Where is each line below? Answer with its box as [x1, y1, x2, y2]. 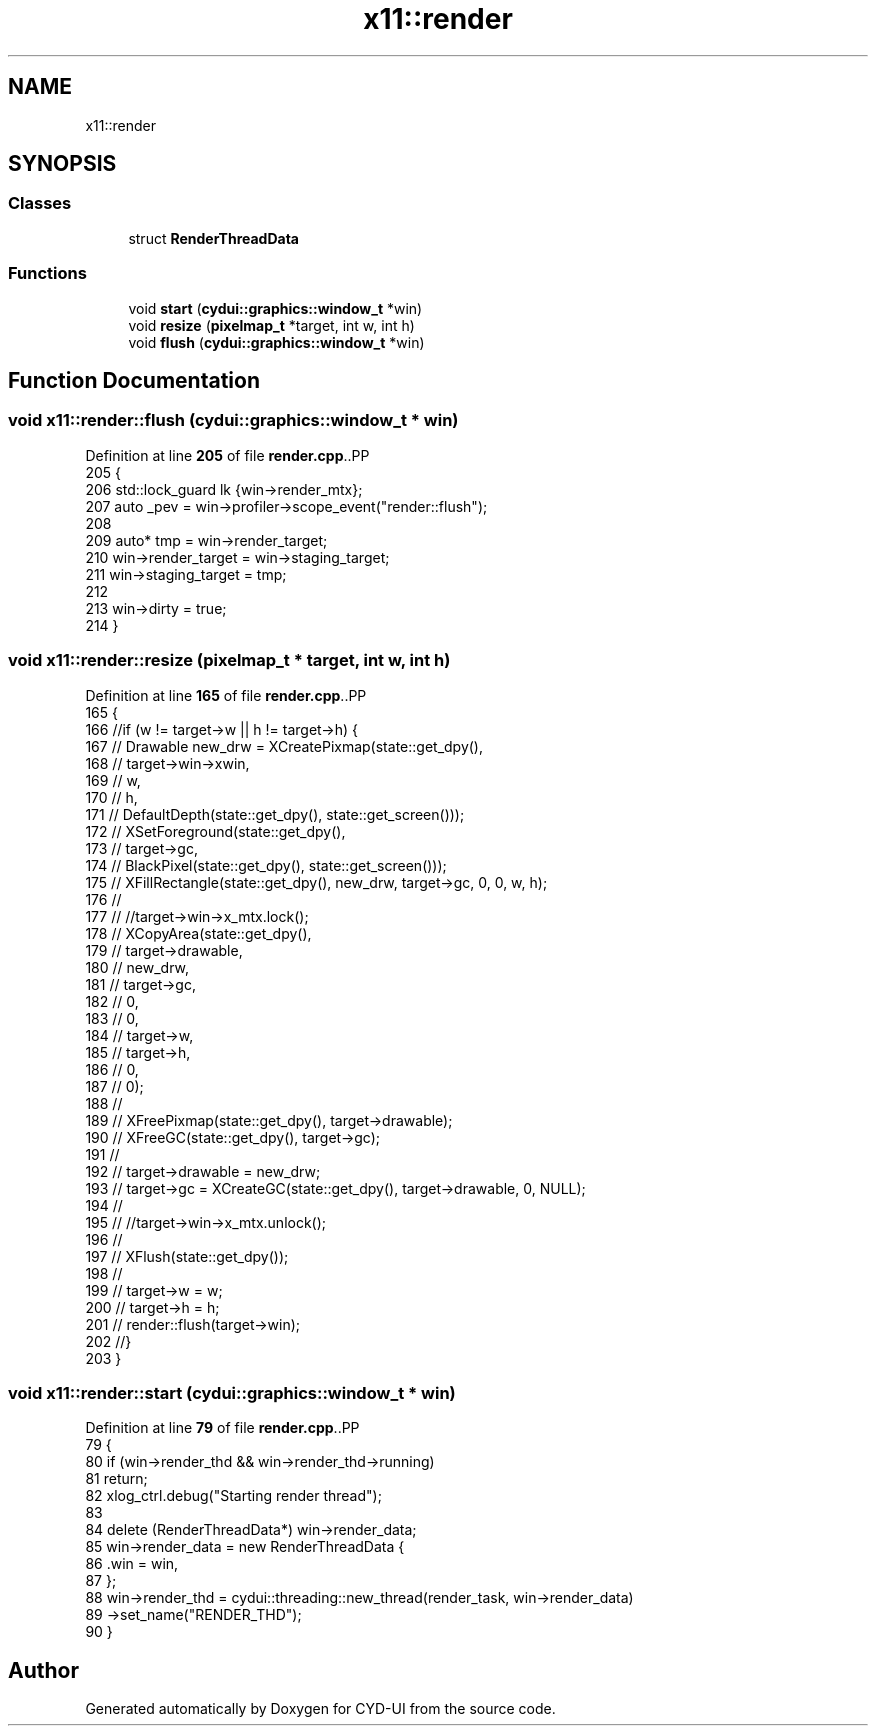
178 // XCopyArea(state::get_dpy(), [85, 924, 312, 942]
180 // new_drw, [85, 958, 189, 976]
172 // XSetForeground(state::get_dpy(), [85, 822, 346, 840]
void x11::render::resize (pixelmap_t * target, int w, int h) [8, 650, 451, 671]
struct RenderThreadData [128, 229, 300, 247]
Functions [8, 263, 87, 284]
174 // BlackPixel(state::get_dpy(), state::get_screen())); [85, 856, 447, 874]
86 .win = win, [85, 1555, 179, 1573]
